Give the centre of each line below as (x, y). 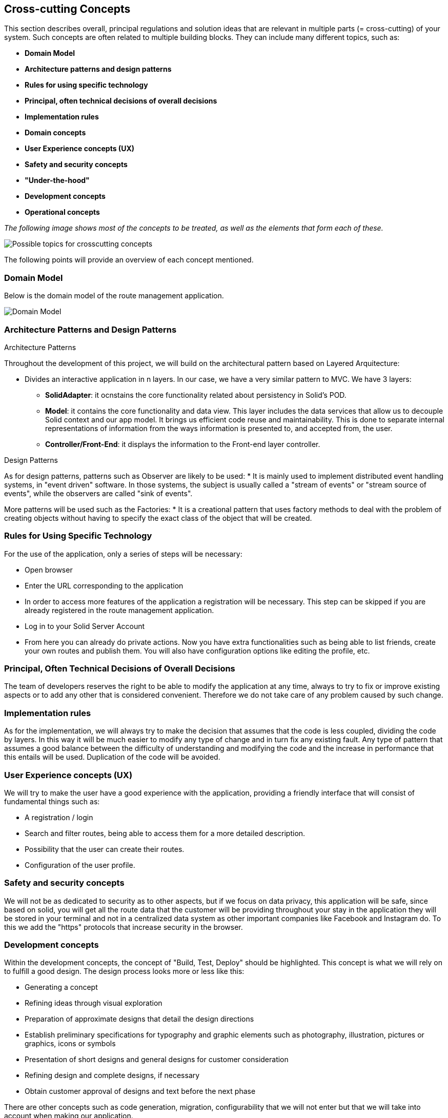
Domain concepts (55, 133)
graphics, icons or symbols (70, 1044)
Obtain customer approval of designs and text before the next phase (140, 1091)
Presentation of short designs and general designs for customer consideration (157, 1060)
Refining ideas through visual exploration (94, 1003)
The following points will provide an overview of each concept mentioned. (129, 260)
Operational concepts (62, 212)
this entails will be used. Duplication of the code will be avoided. (112, 757)
